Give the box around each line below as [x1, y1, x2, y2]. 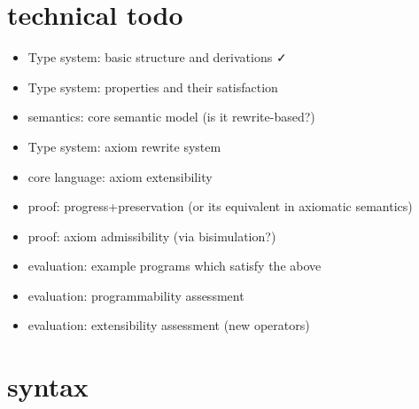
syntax [7, 368, 89, 405]
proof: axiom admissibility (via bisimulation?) [27, 226, 276, 245]
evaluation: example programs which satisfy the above [27, 256, 322, 275]
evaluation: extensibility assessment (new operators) [27, 316, 310, 334]
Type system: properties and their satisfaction [27, 77, 278, 96]
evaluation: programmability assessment [27, 286, 244, 304]
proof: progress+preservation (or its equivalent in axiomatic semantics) [27, 197, 413, 216]
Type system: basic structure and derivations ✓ [27, 48, 287, 67]
